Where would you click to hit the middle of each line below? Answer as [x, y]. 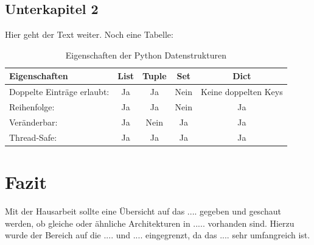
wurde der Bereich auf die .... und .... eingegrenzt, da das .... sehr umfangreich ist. [158, 235]
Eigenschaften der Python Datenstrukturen [146, 55]
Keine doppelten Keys [242, 92]
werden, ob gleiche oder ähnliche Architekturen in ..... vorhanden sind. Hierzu [150, 223]
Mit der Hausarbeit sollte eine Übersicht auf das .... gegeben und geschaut [143, 211]
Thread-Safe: [33, 137]
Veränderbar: [33, 122]
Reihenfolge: [32, 107]
